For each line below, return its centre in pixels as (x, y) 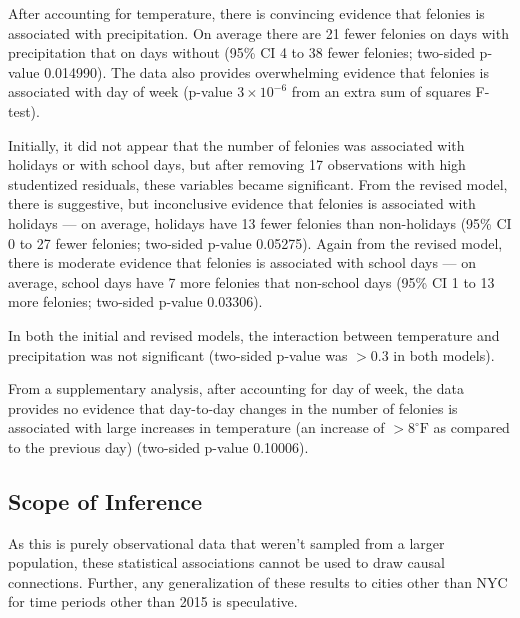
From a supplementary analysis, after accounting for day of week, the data (236, 388)
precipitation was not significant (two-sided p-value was (178, 354)
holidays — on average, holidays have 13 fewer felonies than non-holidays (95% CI (260, 222)
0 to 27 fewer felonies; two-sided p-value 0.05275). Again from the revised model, (255, 242)
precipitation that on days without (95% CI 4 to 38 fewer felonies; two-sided (241, 52)
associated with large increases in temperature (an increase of (196, 427)
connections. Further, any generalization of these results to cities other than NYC (258, 581)
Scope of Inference (105, 500)
